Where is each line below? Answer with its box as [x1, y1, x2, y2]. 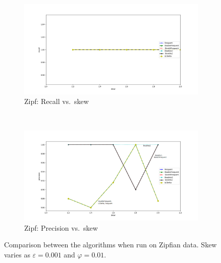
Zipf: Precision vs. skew [24, 222, 98, 233]
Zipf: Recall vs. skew [24, 96, 89, 107]
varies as [4, 249, 30, 259]
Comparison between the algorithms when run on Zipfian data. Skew [4, 239, 217, 250]
